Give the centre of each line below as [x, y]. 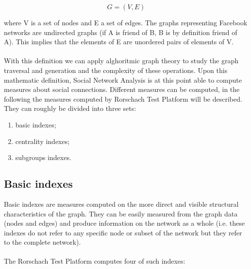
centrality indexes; [42, 141]
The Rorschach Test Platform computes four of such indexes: [95, 261]
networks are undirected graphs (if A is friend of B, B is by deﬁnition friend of [121, 32]
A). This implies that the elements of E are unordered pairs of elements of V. [119, 42]
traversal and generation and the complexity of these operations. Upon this [116, 70]
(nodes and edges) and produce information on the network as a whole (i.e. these [124, 223]
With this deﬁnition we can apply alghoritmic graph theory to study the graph [121, 61]
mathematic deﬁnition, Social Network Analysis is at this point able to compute [123, 80]
